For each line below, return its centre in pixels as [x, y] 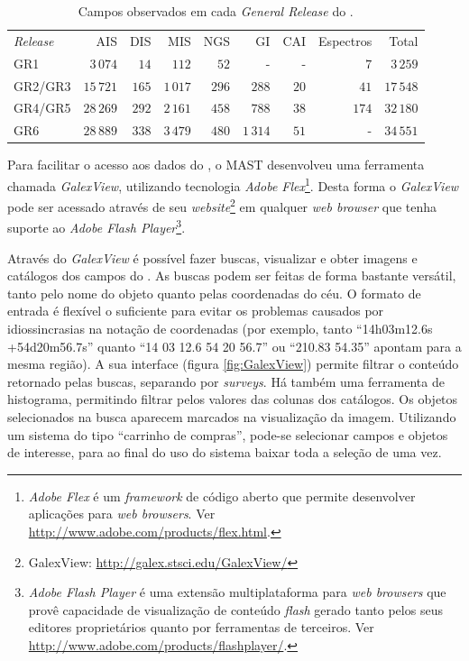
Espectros [345, 40]
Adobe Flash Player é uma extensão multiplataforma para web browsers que [237, 592]
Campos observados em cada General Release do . [216, 11]
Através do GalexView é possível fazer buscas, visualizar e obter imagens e [212, 257]
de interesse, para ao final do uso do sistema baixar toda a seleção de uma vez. [225, 452]
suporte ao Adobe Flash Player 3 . [97, 226]
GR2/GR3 [42, 85]
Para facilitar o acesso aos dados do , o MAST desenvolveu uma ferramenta [216, 165]
